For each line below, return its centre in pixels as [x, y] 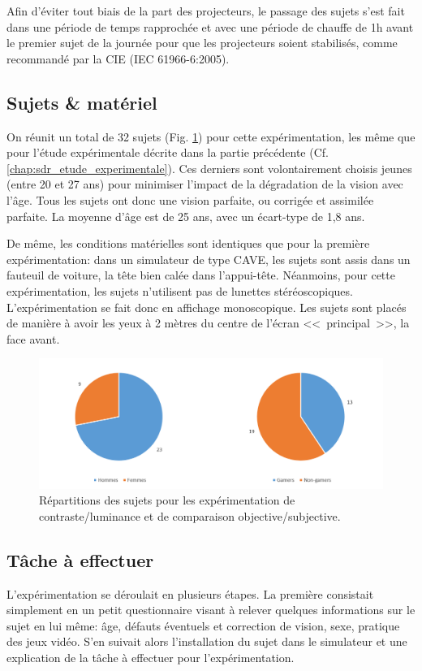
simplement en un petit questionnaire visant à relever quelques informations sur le [211, 610]
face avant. [33, 338]
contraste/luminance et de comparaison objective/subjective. [190, 515]
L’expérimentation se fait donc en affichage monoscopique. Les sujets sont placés [207, 307]
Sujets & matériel [82, 102]
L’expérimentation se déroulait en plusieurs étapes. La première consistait [190, 593]
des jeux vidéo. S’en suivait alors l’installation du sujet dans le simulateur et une [207, 641]
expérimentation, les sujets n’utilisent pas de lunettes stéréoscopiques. [180, 290]
